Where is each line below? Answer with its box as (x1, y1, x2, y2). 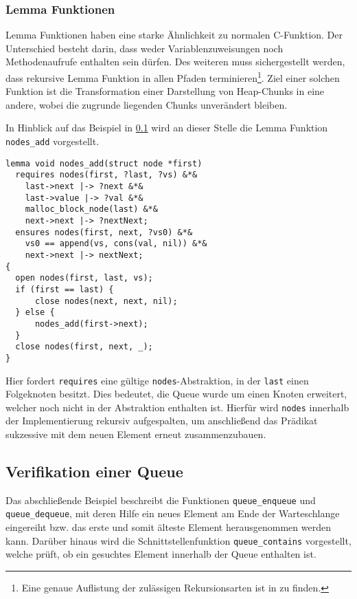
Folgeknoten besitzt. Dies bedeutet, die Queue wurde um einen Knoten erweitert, (5, 386, 347, 401)
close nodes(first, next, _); (15, 342, 153, 352)
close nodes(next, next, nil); (34, 296, 178, 306)
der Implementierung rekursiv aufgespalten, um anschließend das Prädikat (5, 413, 318, 428)
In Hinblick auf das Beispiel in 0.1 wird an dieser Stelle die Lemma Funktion (5, 120, 328, 135)
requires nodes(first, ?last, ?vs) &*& (15, 170, 198, 180)
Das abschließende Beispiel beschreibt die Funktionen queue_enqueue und (5, 492, 316, 507)
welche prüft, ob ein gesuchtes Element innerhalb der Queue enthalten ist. (5, 547, 316, 561)
